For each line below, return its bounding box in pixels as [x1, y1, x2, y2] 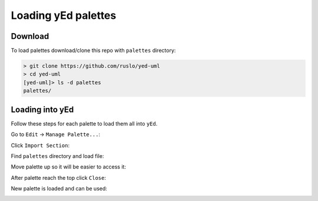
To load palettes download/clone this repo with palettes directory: [11, 47, 176, 54]
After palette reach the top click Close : [11, 174, 106, 181]
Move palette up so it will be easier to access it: [11, 163, 127, 170]
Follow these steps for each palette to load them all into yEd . [11, 120, 158, 127]
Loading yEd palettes [11, 9, 117, 22]
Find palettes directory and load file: [11, 152, 104, 159]
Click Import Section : [11, 141, 70, 149]
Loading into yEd [11, 104, 74, 114]
